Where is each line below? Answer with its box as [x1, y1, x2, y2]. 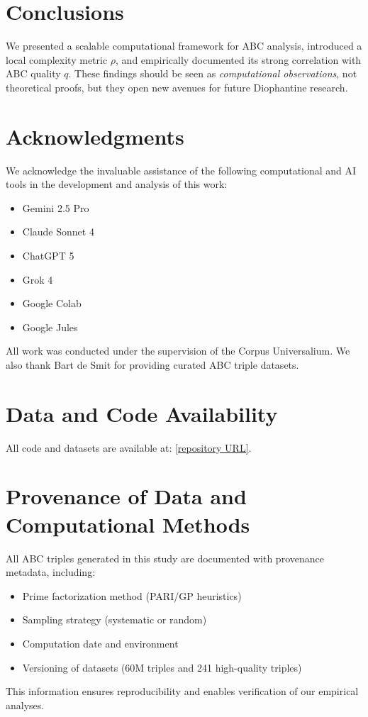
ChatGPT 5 [22, 248, 74, 262]
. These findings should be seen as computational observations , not [68, 66, 357, 81]
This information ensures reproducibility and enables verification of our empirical [6, 684, 359, 699]
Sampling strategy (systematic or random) [22, 612, 207, 627]
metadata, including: [6, 565, 96, 579]
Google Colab [22, 296, 82, 311]
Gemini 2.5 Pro [22, 200, 89, 215]
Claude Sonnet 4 [22, 224, 94, 239]
